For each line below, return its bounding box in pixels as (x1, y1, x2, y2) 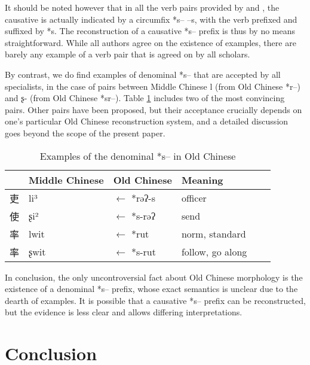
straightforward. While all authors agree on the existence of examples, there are (5, 36, 296, 48)
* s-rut (131, 245, 156, 259)
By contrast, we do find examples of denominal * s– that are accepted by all (5, 68, 281, 80)
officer (181, 191, 207, 205)
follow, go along (181, 245, 247, 259)
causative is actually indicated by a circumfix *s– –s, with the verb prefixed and (5, 13, 297, 25)
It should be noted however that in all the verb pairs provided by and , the (5, 1, 280, 13)
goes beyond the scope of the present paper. (5, 126, 165, 139)
